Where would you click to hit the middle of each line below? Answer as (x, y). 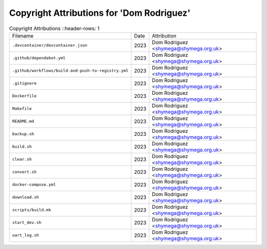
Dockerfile (24, 96)
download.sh (25, 197)
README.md (23, 121)
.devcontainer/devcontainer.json (50, 45)
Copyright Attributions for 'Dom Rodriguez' (100, 13)
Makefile (22, 109)
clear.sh (22, 159)
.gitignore (24, 83)
